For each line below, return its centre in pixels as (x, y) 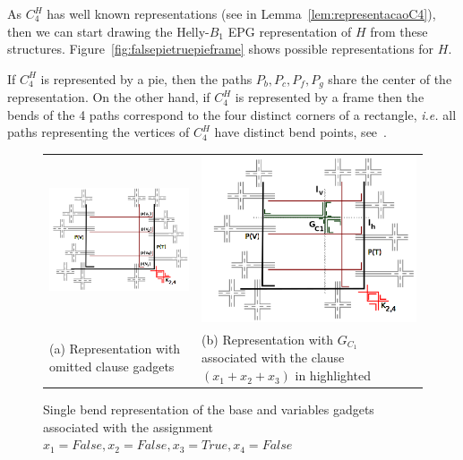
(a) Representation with (115, 349)
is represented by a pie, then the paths (146, 78)
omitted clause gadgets (112, 366)
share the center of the (390, 78)
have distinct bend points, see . (300, 132)
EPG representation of (290, 31)
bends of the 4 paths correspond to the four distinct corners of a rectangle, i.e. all (232, 114)
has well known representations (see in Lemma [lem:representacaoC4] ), (241, 13)
